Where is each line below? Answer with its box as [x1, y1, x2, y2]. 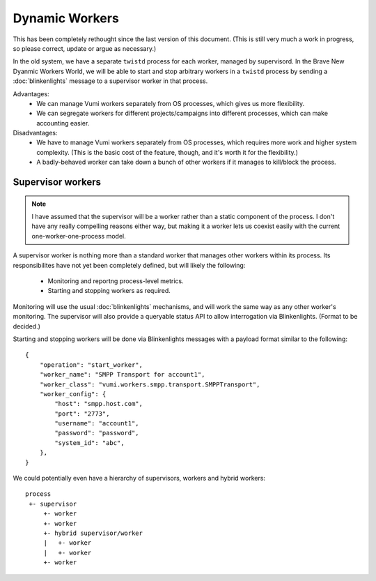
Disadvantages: [13, 129, 58, 137]
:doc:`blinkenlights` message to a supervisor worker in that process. [13, 77, 208, 85]
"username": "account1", [54, 419, 139, 428]
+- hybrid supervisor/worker [43, 529, 143, 537]
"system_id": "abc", [54, 439, 125, 446]
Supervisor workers [13, 176, 101, 188]
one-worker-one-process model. [31, 232, 127, 240]
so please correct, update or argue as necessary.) [13, 44, 157, 52]
